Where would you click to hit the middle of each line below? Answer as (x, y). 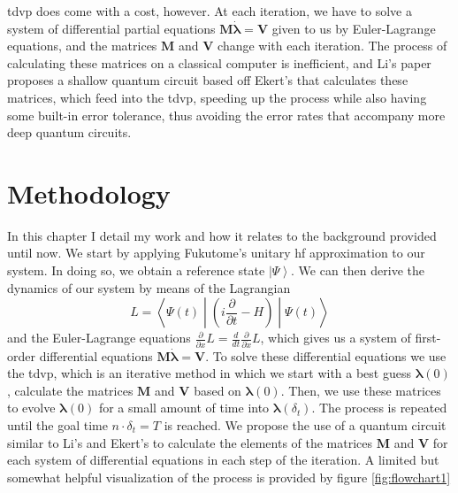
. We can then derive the (358, 270)
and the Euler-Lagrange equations (99, 338)
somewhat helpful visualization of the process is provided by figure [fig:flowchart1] (229, 477)
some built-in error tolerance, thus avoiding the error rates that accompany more (226, 115)
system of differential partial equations (111, 28)
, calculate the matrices (70, 390)
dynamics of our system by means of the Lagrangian (149, 287)
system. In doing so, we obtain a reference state (136, 270)
